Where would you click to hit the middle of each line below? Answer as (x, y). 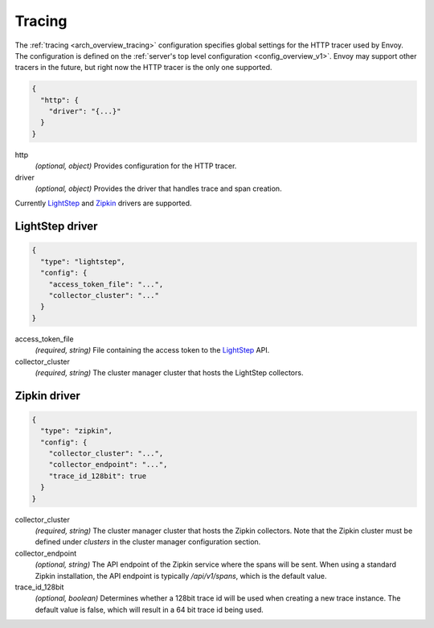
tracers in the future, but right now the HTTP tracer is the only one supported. (143, 68)
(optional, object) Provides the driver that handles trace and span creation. (158, 188)
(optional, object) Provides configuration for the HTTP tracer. (136, 166)
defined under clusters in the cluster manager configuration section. (148, 542)
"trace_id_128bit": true (98, 476)
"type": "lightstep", (83, 261)
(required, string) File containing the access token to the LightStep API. (152, 350)
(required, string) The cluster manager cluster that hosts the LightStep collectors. (169, 372)
